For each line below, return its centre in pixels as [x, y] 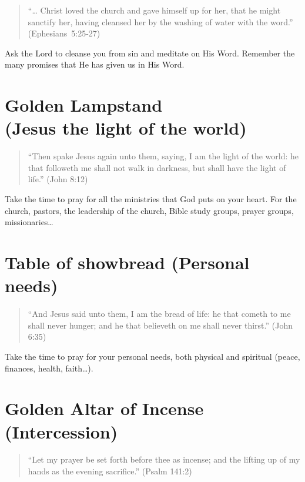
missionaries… [29, 222]
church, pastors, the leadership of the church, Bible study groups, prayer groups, [149, 210]
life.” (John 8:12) [58, 179]
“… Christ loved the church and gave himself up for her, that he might [154, 10]
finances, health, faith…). [49, 368]
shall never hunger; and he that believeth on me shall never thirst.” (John [160, 325]
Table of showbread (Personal [127, 262]
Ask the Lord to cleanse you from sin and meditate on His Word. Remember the [150, 53]
